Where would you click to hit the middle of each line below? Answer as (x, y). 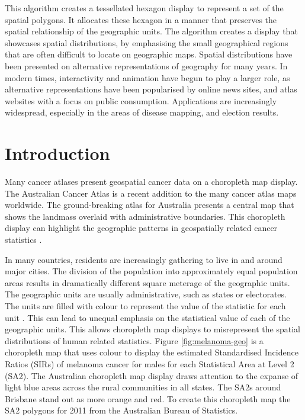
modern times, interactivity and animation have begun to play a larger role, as (147, 77)
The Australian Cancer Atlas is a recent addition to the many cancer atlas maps (151, 193)
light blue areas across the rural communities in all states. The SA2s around (143, 387)
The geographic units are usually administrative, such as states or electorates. (146, 294)
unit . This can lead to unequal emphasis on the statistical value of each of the (147, 317)
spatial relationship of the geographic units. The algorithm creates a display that (151, 31)
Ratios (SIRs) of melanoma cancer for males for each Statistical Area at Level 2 (150, 363)
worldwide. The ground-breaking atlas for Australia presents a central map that (150, 205)
